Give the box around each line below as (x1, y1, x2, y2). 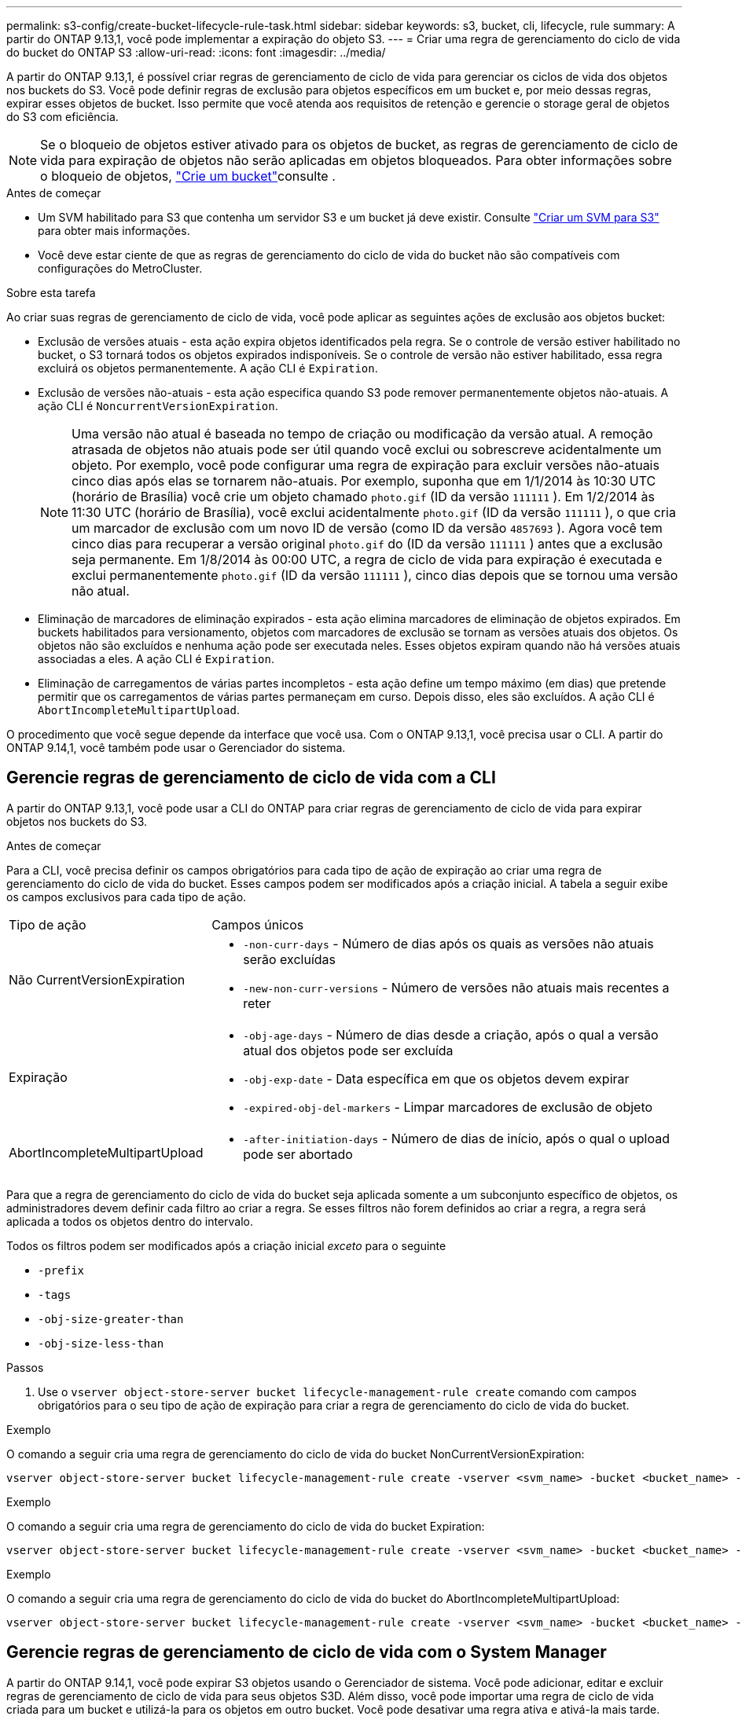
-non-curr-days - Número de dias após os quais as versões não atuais (243, 935, 654, 951)
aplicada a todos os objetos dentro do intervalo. (6, 1214, 254, 1228)
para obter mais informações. (38, 224, 190, 237)
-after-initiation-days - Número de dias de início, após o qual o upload (243, 1130, 670, 1146)
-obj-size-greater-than (38, 1312, 184, 1325)
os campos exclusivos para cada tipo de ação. (6, 889, 247, 904)
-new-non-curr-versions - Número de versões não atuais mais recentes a (243, 979, 670, 995)
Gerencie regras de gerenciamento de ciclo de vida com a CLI (6, 768, 496, 788)
